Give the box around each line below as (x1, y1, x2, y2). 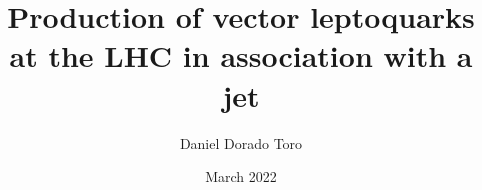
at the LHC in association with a (9, 35, 473, 76)
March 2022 (205, 166, 277, 187)
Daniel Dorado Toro (179, 132, 303, 153)
